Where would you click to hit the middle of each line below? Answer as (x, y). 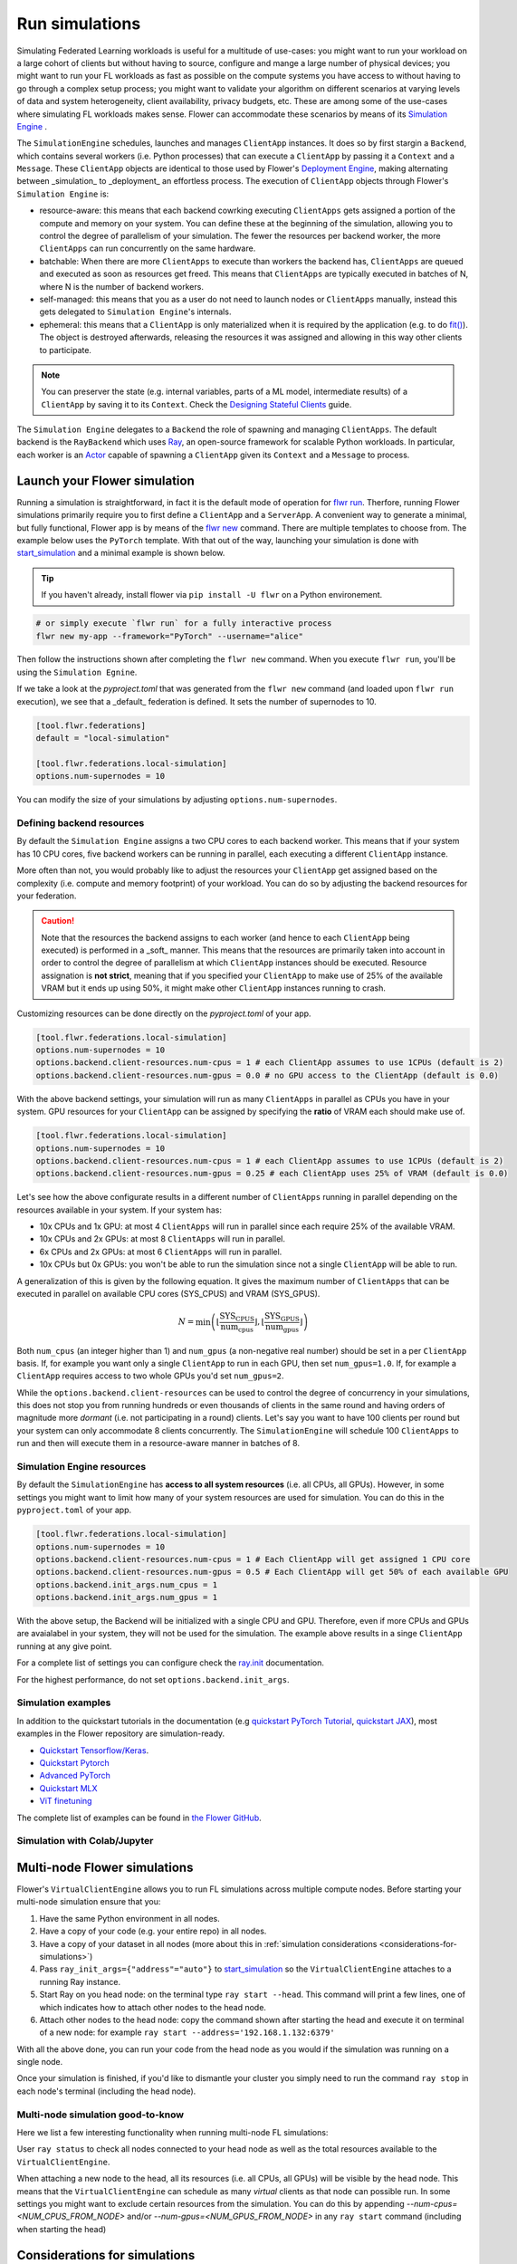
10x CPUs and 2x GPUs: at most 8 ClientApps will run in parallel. (162, 1239)
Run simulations (79, 24)
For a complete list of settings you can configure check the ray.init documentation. (171, 1663)
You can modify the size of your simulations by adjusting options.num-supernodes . (177, 800)
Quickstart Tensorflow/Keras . (94, 1750)
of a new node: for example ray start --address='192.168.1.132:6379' (187, 2032)
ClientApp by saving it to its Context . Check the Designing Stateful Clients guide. (196, 404)
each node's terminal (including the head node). (106, 2091)
